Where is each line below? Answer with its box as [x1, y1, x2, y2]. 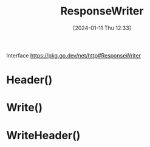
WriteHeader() [6, 128, 81, 142]
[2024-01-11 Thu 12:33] [72, 24, 132, 31]
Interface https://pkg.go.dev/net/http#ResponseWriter [6, 51, 141, 59]
